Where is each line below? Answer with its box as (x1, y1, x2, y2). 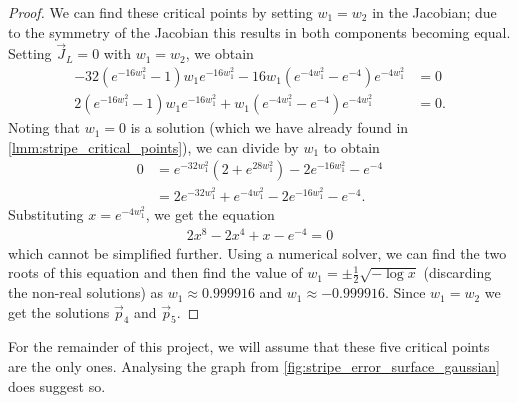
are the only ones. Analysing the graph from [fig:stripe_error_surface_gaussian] (8, 356, 500, 377)
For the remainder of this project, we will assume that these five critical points (8, 336, 490, 357)
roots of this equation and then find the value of (8, 262, 303, 283)
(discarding (423, 262, 492, 283)
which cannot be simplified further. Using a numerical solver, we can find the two (8, 242, 507, 263)
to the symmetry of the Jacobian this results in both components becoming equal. (8, 21, 511, 42)
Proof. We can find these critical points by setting (8, 2, 313, 22)
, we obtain (185, 43, 254, 64)
